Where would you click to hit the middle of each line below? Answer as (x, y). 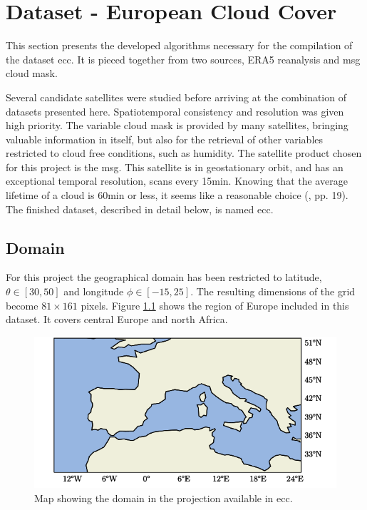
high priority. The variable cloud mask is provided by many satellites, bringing (177, 125)
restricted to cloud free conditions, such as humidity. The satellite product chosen (184, 153)
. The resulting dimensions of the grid (273, 291)
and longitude (94, 291)
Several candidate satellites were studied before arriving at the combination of (176, 97)
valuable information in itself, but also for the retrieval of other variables (165, 139)
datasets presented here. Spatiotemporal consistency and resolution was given (175, 111)
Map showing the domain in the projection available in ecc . (164, 498)
